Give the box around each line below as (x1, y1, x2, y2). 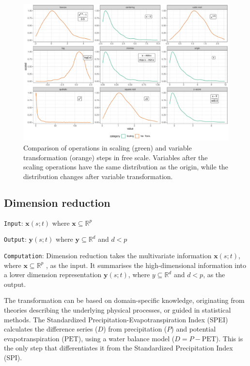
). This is (216, 333, 243, 343)
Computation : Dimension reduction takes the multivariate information (4, 250, 212, 260)
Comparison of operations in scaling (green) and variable (23, 142, 192, 152)
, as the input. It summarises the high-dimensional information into (46, 260, 247, 270)
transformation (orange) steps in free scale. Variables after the (23, 152, 208, 162)
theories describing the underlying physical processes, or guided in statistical (4, 304, 231, 315)
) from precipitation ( (103, 324, 167, 334)
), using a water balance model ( (78, 333, 175, 343)
